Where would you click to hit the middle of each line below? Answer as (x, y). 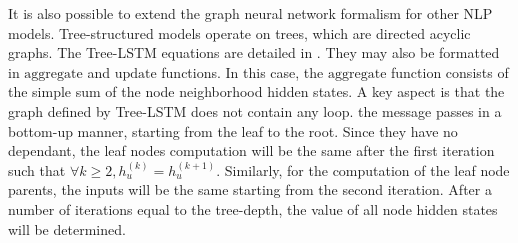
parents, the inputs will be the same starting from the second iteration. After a (250, 189)
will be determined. (67, 228)
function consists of (450, 71)
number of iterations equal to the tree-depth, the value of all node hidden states (253, 208)
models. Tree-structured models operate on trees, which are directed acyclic (239, 32)
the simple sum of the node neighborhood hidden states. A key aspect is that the (256, 91)
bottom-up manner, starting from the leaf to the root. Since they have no (233, 130)
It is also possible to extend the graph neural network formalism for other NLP (250, 13)
